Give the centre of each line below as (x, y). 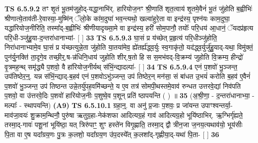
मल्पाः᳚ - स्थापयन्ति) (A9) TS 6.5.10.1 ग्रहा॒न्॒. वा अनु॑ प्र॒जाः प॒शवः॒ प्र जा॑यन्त (102, 105)
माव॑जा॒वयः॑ (16, 115)
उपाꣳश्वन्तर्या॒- (217, 105)
